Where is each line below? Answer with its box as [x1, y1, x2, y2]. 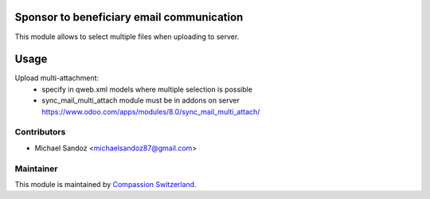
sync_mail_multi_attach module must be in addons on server [41, 96, 240, 105]
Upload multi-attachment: [14, 73, 100, 83]
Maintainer [14, 163, 58, 174]
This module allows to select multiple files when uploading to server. [14, 32, 240, 41]
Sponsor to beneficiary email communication [14, 10, 244, 24]
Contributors [14, 127, 66, 138]
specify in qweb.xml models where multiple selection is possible [41, 84, 252, 94]
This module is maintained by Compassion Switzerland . [14, 179, 197, 189]
